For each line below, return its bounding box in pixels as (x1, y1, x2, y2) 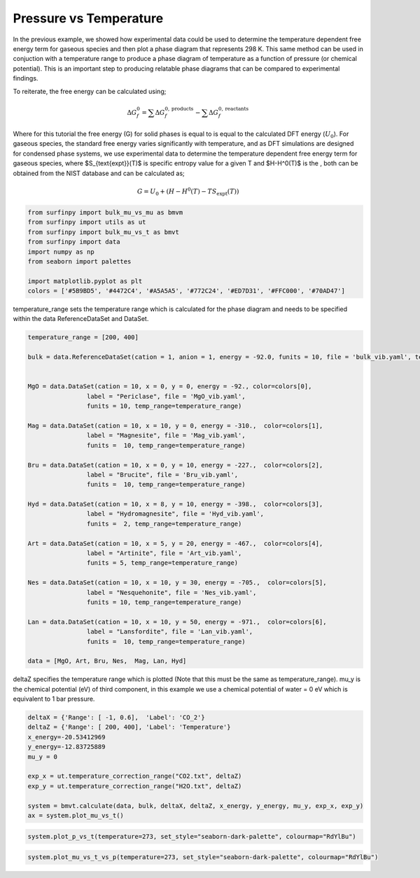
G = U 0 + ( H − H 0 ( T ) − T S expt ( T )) (136, 186, 239, 197)
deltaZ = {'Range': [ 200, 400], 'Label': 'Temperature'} (27, 723, 231, 732)
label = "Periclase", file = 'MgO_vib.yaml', (86, 392, 246, 400)
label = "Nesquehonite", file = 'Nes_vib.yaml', (86, 589, 257, 596)
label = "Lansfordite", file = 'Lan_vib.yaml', (86, 628, 253, 636)
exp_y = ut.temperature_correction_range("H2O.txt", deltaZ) (27, 782, 242, 790)
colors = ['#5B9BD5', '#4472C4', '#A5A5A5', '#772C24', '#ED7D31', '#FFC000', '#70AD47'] (27, 287, 346, 295)
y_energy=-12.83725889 (27, 743, 106, 751)
